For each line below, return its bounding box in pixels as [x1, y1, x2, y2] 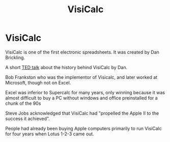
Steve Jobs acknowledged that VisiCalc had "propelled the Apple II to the [5, 110, 159, 116]
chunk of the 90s [5, 100, 41, 106]
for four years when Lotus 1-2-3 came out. [5, 131, 94, 137]
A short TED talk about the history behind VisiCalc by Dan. [5, 64, 128, 70]
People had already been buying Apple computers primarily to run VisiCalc [5, 125, 162, 131]
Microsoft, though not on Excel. [5, 79, 71, 86]
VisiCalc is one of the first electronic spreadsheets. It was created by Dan [5, 49, 159, 55]
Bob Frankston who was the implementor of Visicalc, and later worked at [5, 74, 158, 80]
